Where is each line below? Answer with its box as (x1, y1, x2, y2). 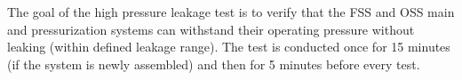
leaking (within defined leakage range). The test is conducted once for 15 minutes (7, 37, 450, 56)
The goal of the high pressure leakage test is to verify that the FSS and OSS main (7, 3, 455, 20)
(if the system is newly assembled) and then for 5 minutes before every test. (7, 54, 420, 73)
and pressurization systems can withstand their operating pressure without (7, 20, 415, 38)
